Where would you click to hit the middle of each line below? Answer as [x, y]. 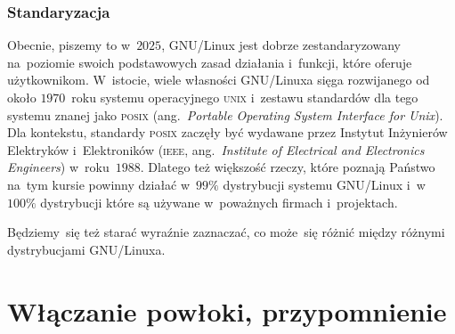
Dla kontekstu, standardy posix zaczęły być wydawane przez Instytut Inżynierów [227, 132]
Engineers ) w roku [58, 167]
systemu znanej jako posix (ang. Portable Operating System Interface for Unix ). [225, 114]
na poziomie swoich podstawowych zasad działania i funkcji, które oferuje [210, 62]
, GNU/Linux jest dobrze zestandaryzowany [281, 45]
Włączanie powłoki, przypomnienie [227, 310]
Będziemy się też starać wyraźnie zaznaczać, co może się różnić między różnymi [226, 232]
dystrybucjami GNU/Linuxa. [86, 249]
